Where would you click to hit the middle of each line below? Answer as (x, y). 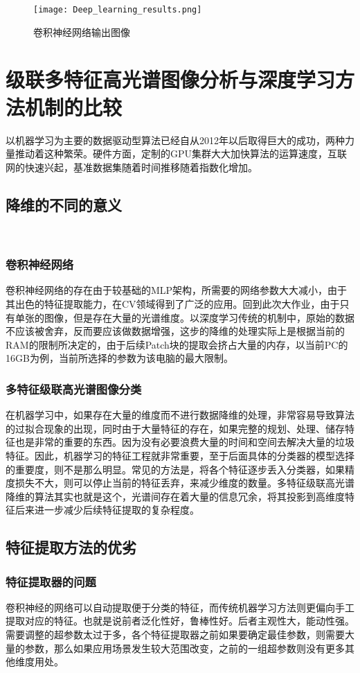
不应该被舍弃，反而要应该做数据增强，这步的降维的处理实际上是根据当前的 (175, 331)
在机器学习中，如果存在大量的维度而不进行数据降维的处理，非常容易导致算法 (180, 415)
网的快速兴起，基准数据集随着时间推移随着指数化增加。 (132, 167)
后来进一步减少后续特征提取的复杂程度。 (107, 510)
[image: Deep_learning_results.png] (118, 10)
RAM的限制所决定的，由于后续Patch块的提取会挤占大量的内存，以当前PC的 (177, 344)
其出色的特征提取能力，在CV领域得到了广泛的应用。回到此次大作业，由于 (173, 303)
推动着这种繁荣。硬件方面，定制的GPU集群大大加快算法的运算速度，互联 (181, 154)
